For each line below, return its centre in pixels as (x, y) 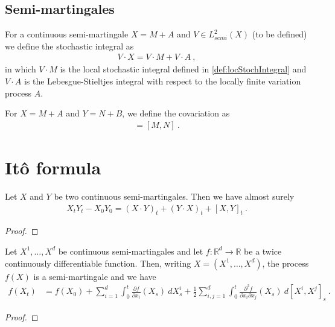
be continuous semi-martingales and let (131, 251)
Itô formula (53, 167)
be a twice (263, 251)
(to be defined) (279, 34)
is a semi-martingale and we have (95, 276)
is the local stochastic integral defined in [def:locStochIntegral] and (183, 69)
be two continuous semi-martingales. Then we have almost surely (174, 196)
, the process (286, 263)
